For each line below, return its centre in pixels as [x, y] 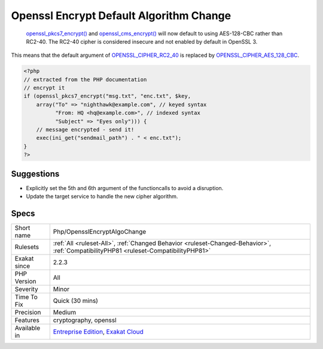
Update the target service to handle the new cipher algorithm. [102, 197]
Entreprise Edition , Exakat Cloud [98, 332]
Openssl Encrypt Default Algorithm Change [121, 16]
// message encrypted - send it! [85, 130]
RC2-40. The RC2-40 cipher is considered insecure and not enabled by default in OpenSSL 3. [142, 41]
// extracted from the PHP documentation [85, 79]
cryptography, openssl [85, 320]
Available [28, 328]
